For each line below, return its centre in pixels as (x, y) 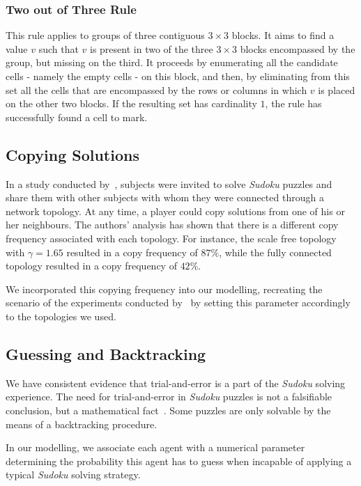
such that (59, 48)
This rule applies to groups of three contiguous (105, 35)
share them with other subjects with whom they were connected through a (165, 197)
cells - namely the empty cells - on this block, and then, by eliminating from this (178, 76)
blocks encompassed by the (298, 48)
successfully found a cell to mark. (77, 117)
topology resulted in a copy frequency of (91, 266)
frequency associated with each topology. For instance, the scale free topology (171, 238)
